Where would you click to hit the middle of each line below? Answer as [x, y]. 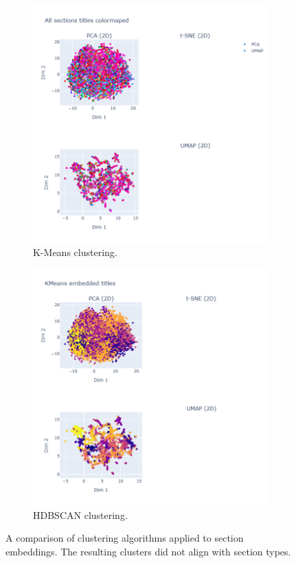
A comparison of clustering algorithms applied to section [125, 538]
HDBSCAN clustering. [80, 514]
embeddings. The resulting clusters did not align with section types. [148, 551]
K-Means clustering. [75, 252]
